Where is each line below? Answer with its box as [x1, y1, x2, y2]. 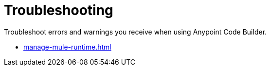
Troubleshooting [4, 2, 113, 18]
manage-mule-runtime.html [23, 42, 111, 51]
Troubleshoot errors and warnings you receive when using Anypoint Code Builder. [4, 27, 267, 36]
